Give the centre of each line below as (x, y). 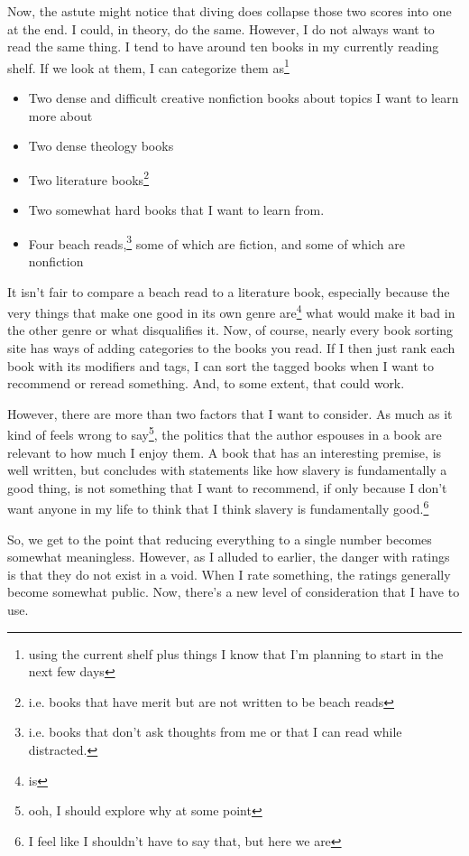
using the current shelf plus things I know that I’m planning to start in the (236, 653)
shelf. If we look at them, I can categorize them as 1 (148, 66)
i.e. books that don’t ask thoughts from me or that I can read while (215, 732)
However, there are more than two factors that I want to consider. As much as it (230, 413)
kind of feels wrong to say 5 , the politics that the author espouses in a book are (225, 433)
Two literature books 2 (88, 178)
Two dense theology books (101, 146)
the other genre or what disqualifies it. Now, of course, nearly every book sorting (230, 330)
